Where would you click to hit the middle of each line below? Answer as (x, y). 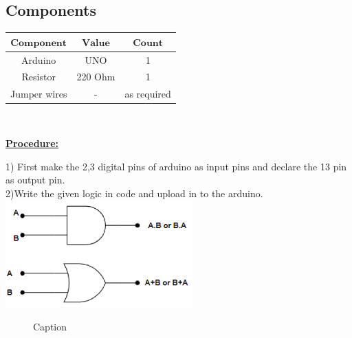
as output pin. (35, 180)
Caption (50, 326)
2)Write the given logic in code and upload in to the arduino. (134, 193)
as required (148, 94)
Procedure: (32, 143)
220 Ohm (96, 77)
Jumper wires (39, 94)
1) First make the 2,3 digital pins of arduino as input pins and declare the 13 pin (176, 166)
